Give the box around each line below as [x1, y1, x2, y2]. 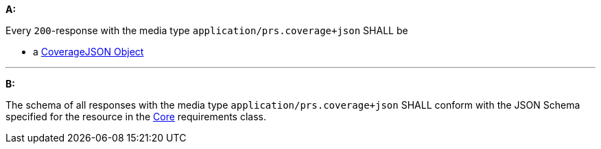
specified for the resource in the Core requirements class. [5, 111, 266, 122]
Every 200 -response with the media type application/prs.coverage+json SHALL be [5, 25, 408, 36]
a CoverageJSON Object [33, 46, 144, 57]
